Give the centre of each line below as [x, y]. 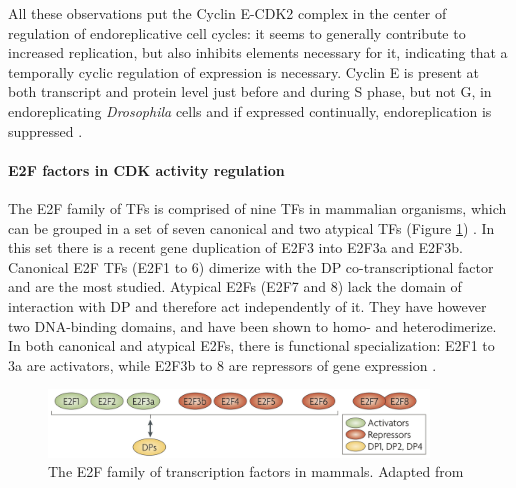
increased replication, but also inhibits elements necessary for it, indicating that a [258, 52]
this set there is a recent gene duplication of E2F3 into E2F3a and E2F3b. [235, 247]
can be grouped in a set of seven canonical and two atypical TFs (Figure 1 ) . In [251, 227]
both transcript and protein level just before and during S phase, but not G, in [250, 91]
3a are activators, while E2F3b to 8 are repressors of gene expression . [222, 364]
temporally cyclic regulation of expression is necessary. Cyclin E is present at [244, 71]
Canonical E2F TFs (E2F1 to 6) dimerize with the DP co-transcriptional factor [251, 266]
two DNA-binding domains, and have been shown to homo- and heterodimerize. [252, 325]
